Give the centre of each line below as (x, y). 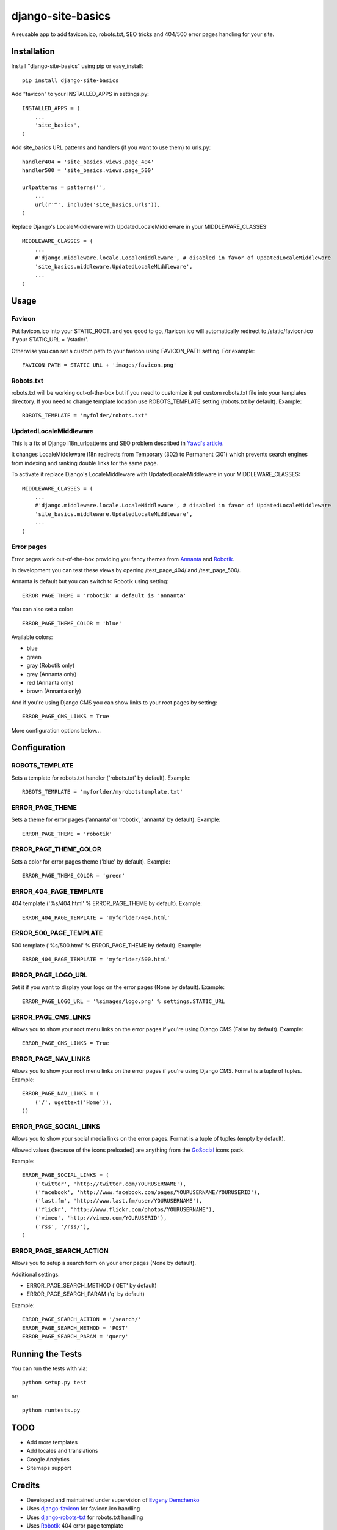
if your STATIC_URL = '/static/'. (50, 340)
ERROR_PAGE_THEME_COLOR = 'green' (74, 876)
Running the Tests (47, 1353)
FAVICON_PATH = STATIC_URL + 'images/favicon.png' (100, 365)
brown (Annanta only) (54, 691)
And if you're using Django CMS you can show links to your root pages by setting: (114, 702)
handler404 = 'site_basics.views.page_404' (88, 162)
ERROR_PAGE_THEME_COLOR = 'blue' (72, 623)
